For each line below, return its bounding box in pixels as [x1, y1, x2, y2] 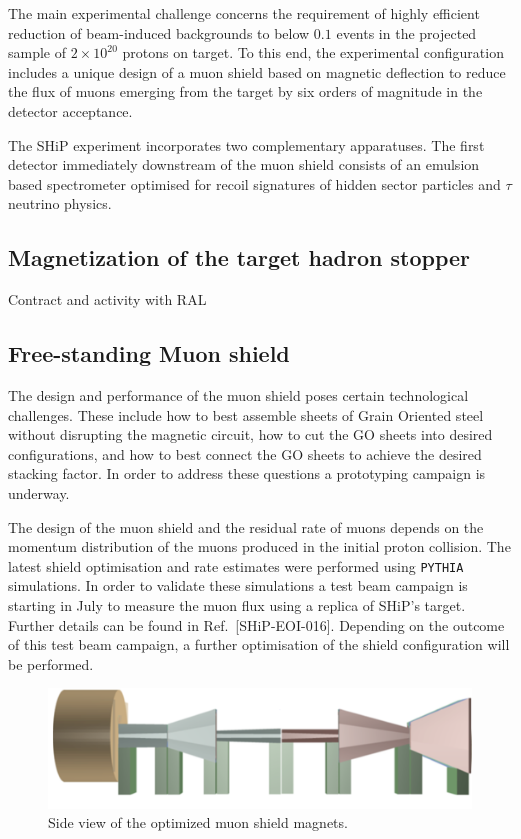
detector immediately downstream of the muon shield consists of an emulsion [8, 154, 480, 175]
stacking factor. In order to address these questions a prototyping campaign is [8, 463, 486, 484]
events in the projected [336, 22, 477, 43]
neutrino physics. [8, 193, 112, 214]
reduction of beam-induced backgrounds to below [8, 22, 310, 43]
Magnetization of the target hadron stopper [8, 242, 471, 273]
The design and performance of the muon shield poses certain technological [8, 384, 469, 405]
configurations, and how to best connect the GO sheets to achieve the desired [8, 443, 482, 464]
